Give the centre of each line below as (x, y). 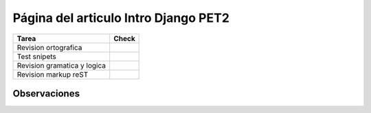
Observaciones (46, 93)
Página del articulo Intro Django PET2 (121, 18)
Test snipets (36, 56)
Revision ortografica (49, 47)
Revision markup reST (53, 74)
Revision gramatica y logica (61, 65)
